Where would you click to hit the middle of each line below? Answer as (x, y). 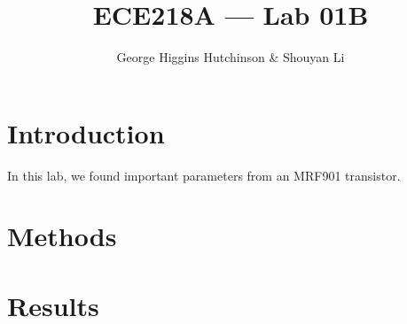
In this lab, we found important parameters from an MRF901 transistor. (204, 175)
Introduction (86, 132)
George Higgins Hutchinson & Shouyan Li (231, 57)
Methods (62, 236)
